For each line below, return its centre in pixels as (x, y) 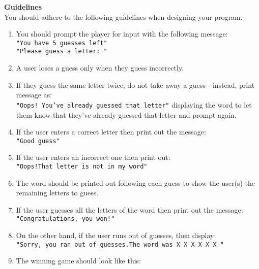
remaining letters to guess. (57, 193)
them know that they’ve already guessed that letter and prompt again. (126, 114)
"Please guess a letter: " (62, 52)
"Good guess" (38, 141)
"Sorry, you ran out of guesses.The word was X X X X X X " (120, 244)
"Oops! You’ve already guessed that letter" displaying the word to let (134, 104)
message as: (34, 95)
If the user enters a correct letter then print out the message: (111, 132)
